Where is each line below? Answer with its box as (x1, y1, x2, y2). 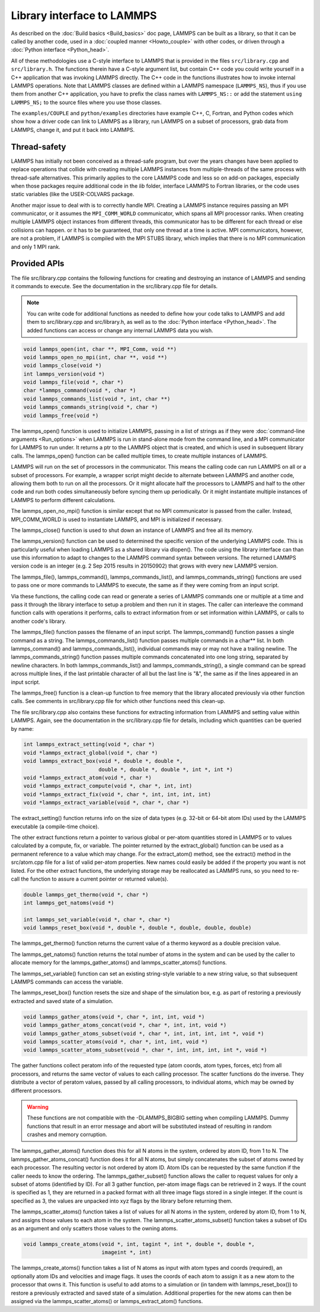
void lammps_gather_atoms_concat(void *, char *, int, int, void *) (23, 1022, 227, 1029)
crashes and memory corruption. (27, 1131, 107, 1138)
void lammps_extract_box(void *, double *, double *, (23, 758, 183, 765)
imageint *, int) (101, 1249, 152, 1256)
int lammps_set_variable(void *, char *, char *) (23, 916, 171, 923)
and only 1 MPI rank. (11, 243, 60, 250)
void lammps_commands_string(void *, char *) (23, 404, 158, 411)
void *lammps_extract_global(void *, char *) (23, 749, 158, 756)
